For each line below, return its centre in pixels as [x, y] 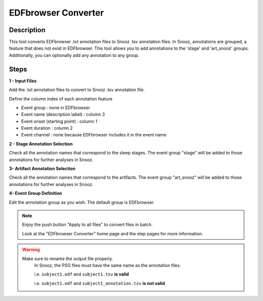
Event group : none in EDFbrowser [56, 108]
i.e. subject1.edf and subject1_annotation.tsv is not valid [100, 283]
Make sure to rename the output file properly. [67, 259]
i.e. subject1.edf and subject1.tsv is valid [82, 274]
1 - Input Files [23, 81]
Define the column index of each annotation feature [61, 99]
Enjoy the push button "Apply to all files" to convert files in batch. [87, 225]
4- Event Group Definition [36, 193]
